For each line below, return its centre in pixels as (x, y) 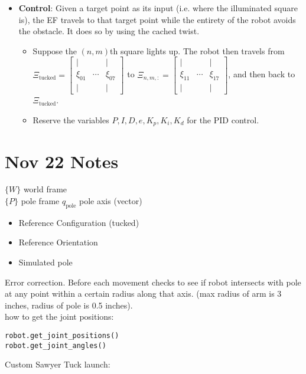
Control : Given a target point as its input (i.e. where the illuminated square (158, 8)
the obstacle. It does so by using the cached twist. (109, 31)
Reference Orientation (58, 242)
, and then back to (262, 74)
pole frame (40, 201)
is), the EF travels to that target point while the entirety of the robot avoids (157, 19)
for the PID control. (223, 119)
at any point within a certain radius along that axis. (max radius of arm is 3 (143, 293)
